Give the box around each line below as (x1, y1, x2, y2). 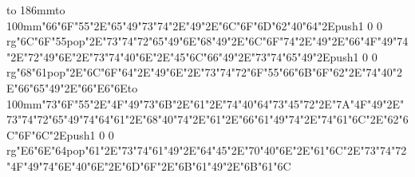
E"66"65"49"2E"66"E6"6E (6, 79, 128, 96)
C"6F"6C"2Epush (6, 126, 90, 143)
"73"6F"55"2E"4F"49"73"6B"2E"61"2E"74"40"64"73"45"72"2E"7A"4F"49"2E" (41, 95, 405, 112)
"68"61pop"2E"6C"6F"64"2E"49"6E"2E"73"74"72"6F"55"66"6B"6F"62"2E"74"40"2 (16, 64, 403, 81)
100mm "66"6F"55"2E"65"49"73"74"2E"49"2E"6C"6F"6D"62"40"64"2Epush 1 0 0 (6, 17, 382, 33)
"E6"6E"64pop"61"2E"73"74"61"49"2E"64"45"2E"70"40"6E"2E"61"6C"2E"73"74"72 (16, 142, 407, 159)
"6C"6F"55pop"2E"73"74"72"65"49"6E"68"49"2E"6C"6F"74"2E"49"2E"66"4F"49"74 (16, 33, 409, 49)
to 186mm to (6, 2, 65, 18)
